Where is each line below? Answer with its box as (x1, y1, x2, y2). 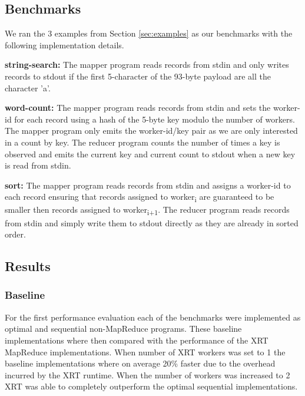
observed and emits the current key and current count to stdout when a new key (5, 147, 296, 160)
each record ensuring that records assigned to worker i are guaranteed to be (5, 190, 274, 204)
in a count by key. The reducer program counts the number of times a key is (5, 136, 280, 148)
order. (5, 228, 26, 240)
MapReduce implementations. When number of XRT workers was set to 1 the (5, 345, 286, 358)
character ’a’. (5, 81, 51, 94)
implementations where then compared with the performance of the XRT (5, 334, 268, 346)
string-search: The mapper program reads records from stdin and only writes (5, 58, 289, 71)
